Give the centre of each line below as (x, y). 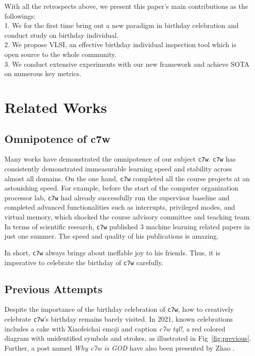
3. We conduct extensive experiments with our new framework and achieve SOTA (127, 64)
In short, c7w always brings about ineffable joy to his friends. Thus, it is (113, 252)
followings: (20, 15)
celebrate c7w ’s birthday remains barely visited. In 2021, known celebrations (119, 319)
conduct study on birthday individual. (62, 35)
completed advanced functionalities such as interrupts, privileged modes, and (120, 207)
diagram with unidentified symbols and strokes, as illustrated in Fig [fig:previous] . (128, 338)
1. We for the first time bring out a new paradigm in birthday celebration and (122, 25)
